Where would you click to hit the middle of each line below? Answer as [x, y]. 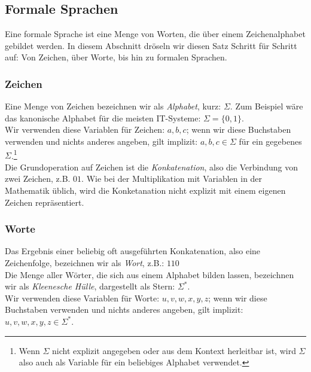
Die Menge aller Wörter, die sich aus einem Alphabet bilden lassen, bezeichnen [150, 274]
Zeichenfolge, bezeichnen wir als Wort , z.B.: [85, 263]
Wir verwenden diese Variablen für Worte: [82, 298]
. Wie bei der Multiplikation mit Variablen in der [172, 179]
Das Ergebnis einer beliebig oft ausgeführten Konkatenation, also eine [133, 251]
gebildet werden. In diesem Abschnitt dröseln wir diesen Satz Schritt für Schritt [151, 45]
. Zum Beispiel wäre [266, 106]
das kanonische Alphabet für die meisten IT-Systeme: [103, 118]
